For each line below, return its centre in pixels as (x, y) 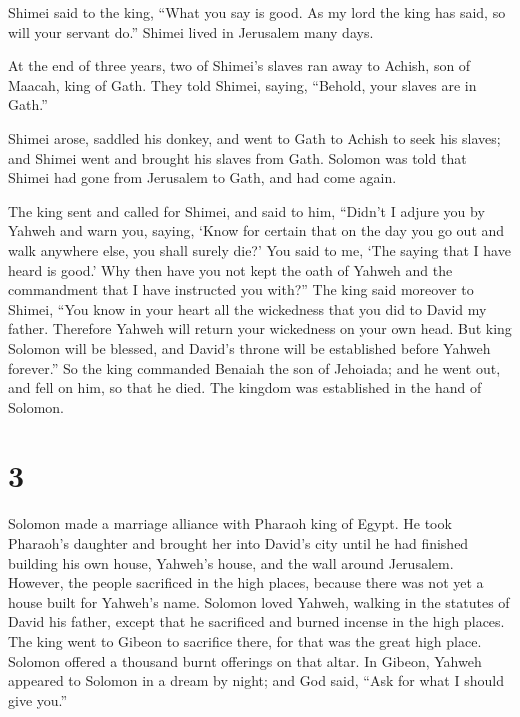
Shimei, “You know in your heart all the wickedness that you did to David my (247, 308)
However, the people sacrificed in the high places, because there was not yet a (246, 582)
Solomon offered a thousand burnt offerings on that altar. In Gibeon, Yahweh (245, 660)
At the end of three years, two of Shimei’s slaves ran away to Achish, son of (239, 65)
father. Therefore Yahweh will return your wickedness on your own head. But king (260, 328)
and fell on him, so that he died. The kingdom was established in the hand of (245, 387)
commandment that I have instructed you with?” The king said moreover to (241, 289)
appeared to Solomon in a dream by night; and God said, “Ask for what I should (256, 680)
